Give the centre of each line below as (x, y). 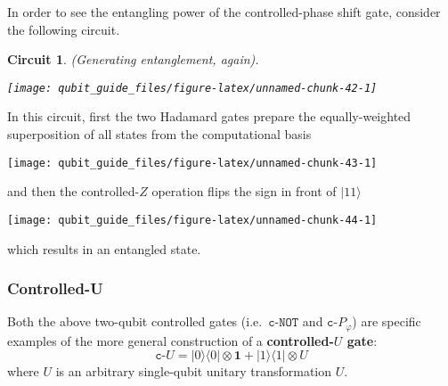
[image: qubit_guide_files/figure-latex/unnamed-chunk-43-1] (192, 163)
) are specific (387, 321)
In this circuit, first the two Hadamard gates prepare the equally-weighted (209, 116)
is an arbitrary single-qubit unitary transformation (194, 371)
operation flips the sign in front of (244, 191)
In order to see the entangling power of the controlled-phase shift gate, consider (224, 12)
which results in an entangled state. (104, 248)
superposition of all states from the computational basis (159, 134)
